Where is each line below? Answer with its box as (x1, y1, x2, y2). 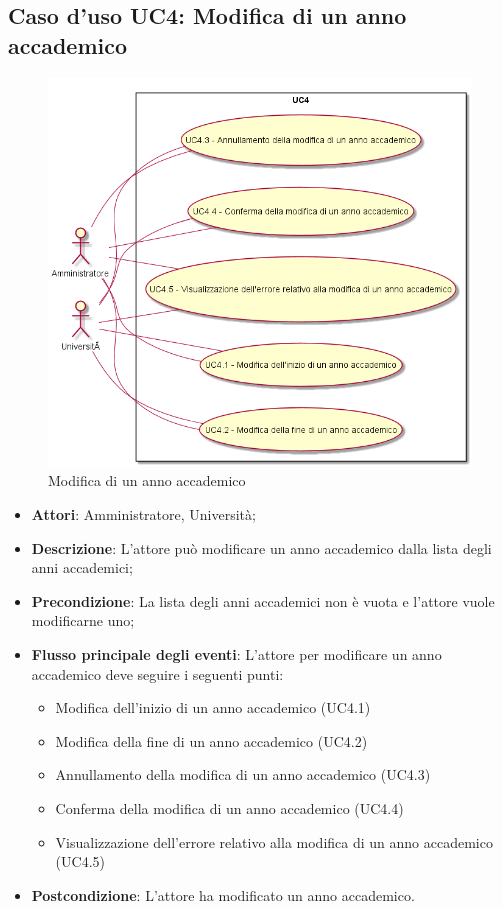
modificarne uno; (31, 610, 135, 631)
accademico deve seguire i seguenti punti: (31, 663, 284, 684)
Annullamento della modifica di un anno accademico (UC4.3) (55, 764, 431, 785)
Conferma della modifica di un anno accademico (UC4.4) (55, 797, 404, 818)
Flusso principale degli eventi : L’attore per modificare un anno (31, 644, 442, 665)
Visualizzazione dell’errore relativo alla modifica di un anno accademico (55, 831, 493, 852)
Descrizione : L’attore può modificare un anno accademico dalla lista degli (31, 537, 492, 558)
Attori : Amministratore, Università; (31, 504, 256, 525)
